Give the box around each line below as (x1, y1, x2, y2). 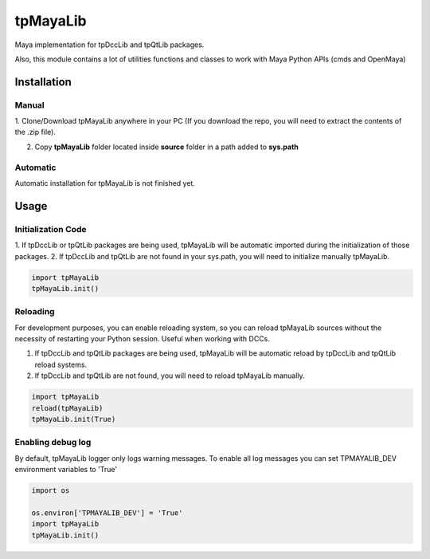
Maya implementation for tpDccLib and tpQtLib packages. (14, 40, 205, 49)
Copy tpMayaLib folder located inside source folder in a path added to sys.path (34, 142, 299, 152)
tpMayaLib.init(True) (31, 415, 116, 423)
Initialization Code (14, 223, 87, 234)
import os (31, 486, 70, 495)
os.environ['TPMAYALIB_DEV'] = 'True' (31, 508, 183, 518)
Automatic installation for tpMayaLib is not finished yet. (14, 179, 195, 188)
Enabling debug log (14, 437, 92, 448)
